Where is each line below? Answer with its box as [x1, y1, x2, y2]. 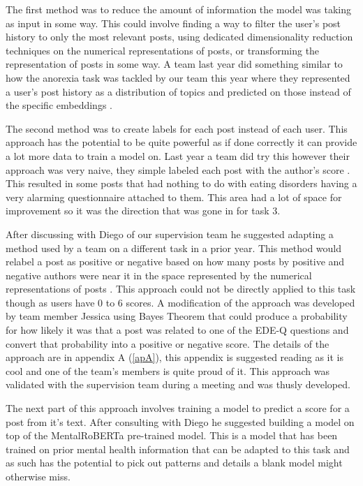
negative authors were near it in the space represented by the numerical [6, 267, 312, 282]
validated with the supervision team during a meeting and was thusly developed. [6, 377, 350, 392]
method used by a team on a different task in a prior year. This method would [6, 240, 342, 255]
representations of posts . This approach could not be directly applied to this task [6, 281, 356, 296]
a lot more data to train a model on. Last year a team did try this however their [6, 148, 350, 163]
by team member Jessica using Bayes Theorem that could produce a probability [6, 309, 348, 323]
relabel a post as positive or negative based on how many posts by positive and [6, 254, 345, 269]
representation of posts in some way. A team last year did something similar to [6, 57, 343, 71]
